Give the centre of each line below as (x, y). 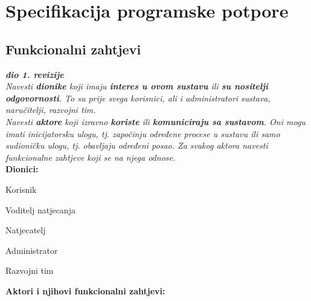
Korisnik (21, 189)
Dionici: (22, 169)
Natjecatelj (26, 230)
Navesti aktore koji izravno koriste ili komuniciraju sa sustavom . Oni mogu (155, 121)
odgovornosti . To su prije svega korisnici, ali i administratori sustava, (138, 98)
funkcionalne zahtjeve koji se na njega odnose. (91, 157)
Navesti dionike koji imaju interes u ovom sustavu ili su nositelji (137, 86)
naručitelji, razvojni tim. (51, 110)
